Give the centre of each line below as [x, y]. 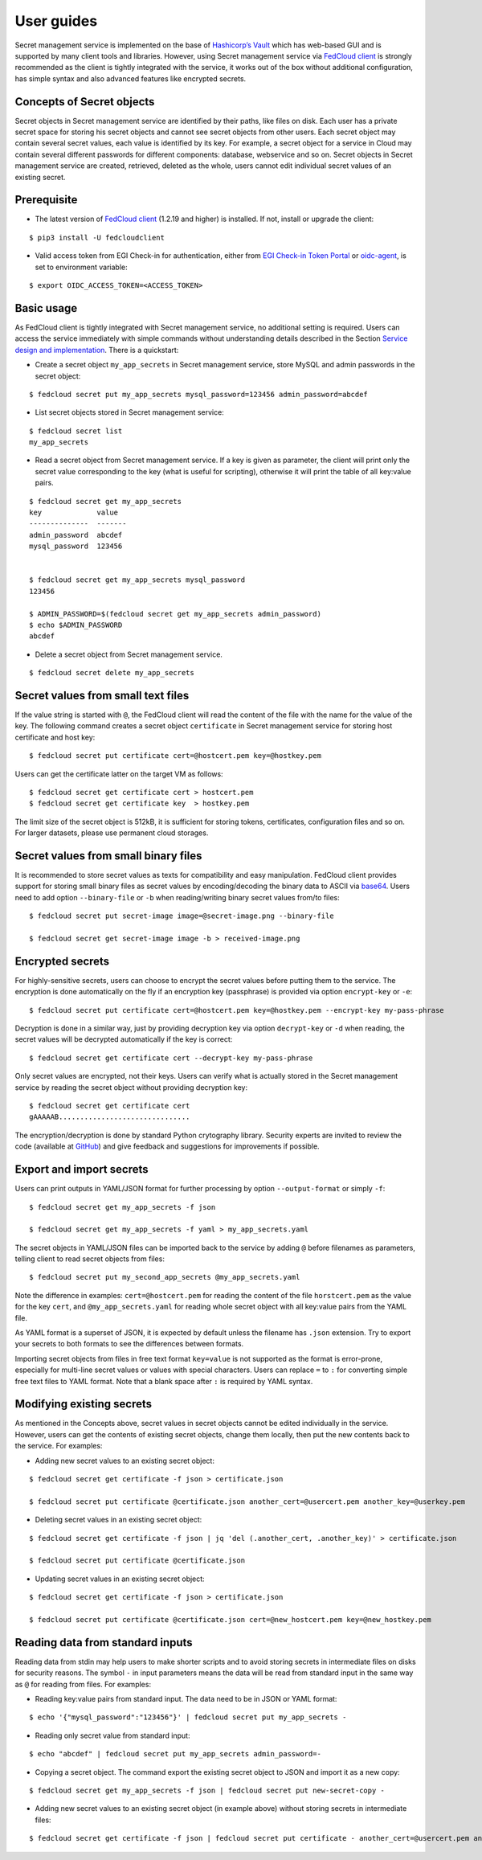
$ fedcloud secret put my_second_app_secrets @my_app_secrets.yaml [165, 1277]
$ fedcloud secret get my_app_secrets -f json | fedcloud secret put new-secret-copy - [207, 1790]
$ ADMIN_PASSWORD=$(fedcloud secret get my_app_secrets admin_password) [175, 614]
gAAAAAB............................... [110, 1117]
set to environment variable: [81, 267]
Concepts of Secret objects [85, 102]
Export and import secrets [82, 1170]
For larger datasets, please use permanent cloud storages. [112, 833]
